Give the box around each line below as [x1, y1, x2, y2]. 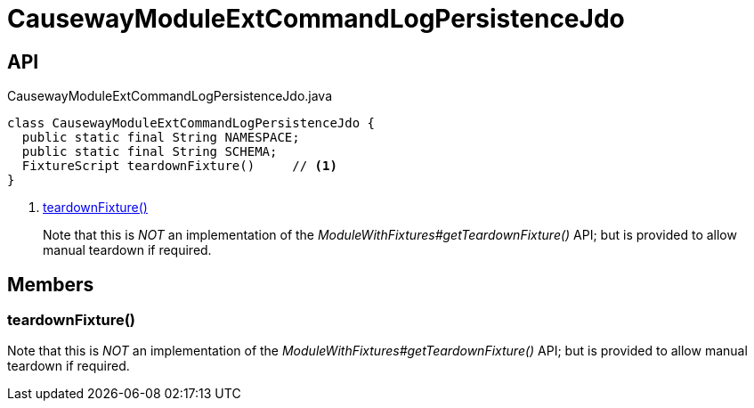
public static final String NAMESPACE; [21, 130, 300, 145]
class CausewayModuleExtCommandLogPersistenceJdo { [7, 116, 376, 131]
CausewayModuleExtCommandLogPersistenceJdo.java [7, 88, 333, 104]
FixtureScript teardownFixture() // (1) [21, 159, 337, 174]
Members [7, 273, 94, 296]
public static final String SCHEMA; [21, 144, 278, 159]
